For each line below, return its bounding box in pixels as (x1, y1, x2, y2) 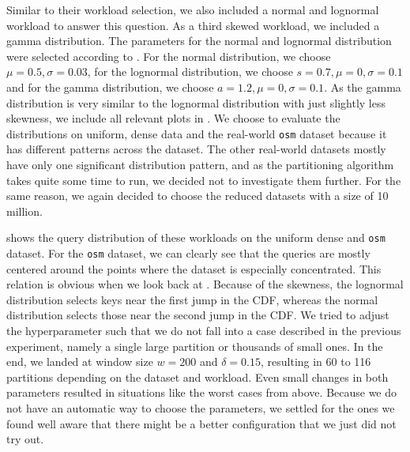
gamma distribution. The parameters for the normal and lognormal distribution (6, 32, 392, 49)
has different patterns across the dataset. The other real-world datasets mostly (6, 141, 386, 157)
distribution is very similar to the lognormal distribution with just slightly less (6, 94, 386, 111)
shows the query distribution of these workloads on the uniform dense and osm (6, 229, 386, 246)
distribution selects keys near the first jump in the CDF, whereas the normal (6, 291, 378, 307)
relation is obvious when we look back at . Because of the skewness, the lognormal (6, 276, 404, 292)
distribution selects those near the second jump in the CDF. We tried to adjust (6, 307, 389, 323)
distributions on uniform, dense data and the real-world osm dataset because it (6, 125, 387, 141)
